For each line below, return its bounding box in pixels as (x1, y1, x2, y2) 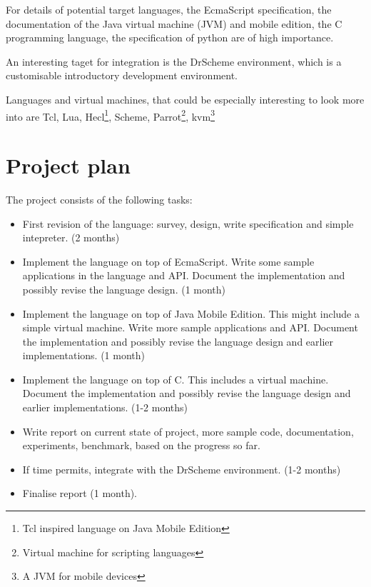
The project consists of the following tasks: (6, 191, 193, 206)
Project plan (6, 151, 131, 179)
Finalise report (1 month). (22, 486, 137, 501)
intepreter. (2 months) (22, 230, 120, 245)
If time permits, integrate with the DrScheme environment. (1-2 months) (22, 461, 341, 476)
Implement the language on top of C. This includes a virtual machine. (22, 371, 329, 386)
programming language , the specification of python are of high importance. (6, 30, 334, 45)
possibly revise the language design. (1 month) (22, 281, 226, 296)
